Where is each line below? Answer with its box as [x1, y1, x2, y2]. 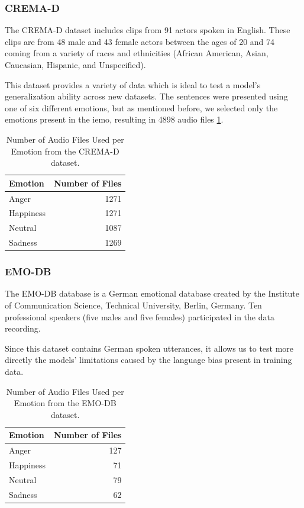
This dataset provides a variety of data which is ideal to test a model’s [5, 78, 261, 91]
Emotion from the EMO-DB [14, 397, 117, 409]
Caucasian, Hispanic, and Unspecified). [5, 59, 146, 70]
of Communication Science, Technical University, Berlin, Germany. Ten [5, 299, 262, 311]
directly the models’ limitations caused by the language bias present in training [5, 353, 292, 366]
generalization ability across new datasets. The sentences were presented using [5, 90, 288, 102]
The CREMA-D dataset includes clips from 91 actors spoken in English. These [5, 24, 290, 36]
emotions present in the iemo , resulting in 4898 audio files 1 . [5, 113, 224, 126]
